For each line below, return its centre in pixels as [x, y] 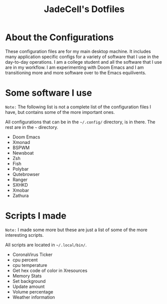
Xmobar [21, 190]
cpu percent [25, 260]
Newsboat [23, 153]
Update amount [29, 286]
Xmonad [21, 142]
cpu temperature [30, 265]
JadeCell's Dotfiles [84, 9]
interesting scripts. [25, 235]
